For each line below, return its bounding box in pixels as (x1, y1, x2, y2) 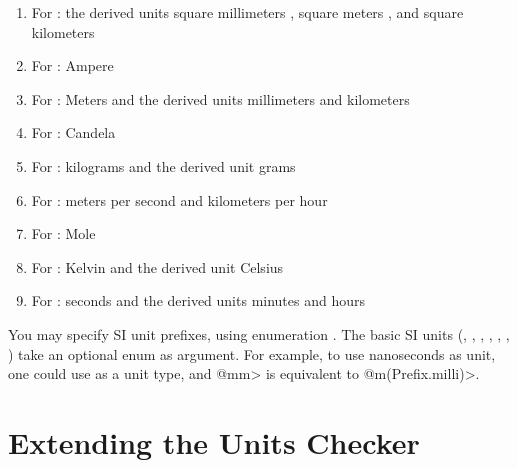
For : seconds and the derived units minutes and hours (31, 290, 366, 311)
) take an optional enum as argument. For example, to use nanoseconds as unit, (8, 343, 496, 364)
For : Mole (31, 223, 96, 244)
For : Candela (31, 122, 116, 143)
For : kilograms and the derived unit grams (31, 155, 296, 176)
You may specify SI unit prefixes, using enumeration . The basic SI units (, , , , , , (8, 323, 510, 344)
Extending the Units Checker (8, 421, 420, 462)
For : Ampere (31, 55, 114, 76)
